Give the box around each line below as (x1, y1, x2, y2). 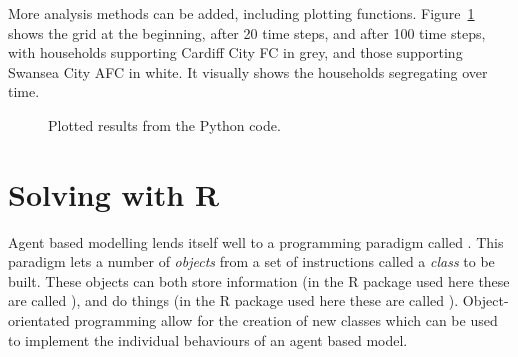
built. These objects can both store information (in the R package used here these (8, 270, 510, 291)
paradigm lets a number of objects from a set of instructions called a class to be (8, 251, 495, 272)
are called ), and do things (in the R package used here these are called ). (8, 290, 459, 311)
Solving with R (8, 173, 220, 214)
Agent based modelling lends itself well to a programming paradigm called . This (8, 231, 504, 252)
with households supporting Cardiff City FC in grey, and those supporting (8, 42, 463, 63)
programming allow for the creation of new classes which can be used (74, 310, 498, 331)
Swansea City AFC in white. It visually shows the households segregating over (8, 61, 488, 82)
